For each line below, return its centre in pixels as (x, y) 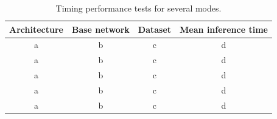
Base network (100, 29)
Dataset (155, 29)
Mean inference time (224, 29)
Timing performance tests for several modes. (138, 8)
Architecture (36, 29)
